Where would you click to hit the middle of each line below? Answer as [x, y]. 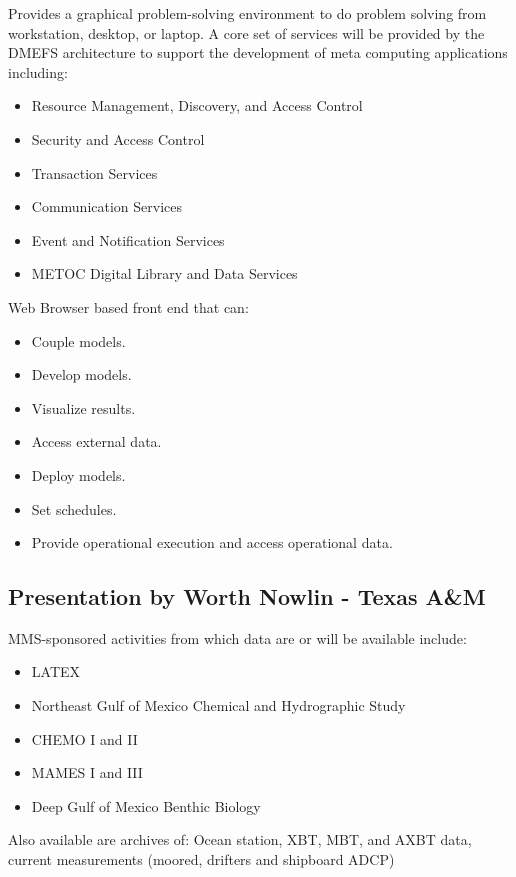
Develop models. [81, 374]
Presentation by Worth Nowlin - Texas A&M [247, 596]
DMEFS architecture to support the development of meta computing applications [258, 52]
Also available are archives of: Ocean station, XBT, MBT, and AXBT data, [240, 839]
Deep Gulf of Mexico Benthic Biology [146, 805]
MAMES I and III [87, 772]
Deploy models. [78, 474]
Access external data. [96, 441]
